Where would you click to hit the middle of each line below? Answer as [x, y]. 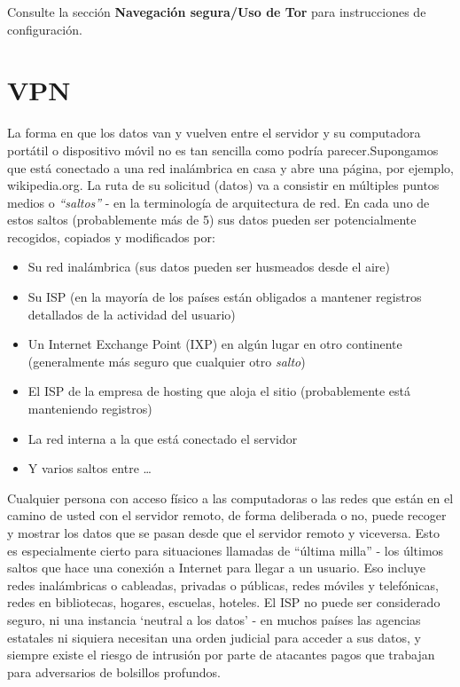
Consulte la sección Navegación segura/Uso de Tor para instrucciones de [217, 12]
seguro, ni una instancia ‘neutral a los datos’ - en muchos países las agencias [214, 619]
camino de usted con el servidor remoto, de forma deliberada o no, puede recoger [227, 515]
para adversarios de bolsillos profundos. [114, 671]
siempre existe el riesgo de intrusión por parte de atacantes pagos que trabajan [221, 655]
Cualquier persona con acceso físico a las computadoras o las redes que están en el [230, 497]
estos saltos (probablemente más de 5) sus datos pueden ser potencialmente [212, 220]
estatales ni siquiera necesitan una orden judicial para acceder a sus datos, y [214, 637]
